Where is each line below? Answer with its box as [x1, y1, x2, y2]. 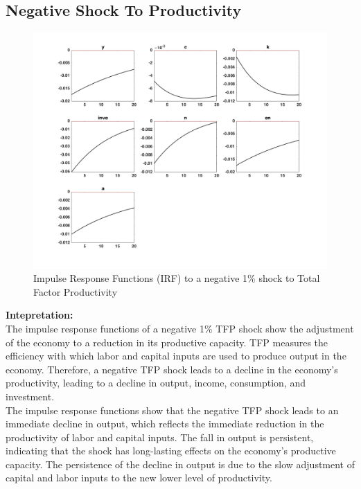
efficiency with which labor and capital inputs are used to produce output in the [6, 348, 346, 363]
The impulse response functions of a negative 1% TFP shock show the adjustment [6, 321, 354, 335]
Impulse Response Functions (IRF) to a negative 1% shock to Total [33, 271, 320, 285]
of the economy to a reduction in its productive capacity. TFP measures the [6, 335, 328, 349]
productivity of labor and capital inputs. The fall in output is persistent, [6, 429, 314, 444]
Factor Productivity [33, 284, 118, 299]
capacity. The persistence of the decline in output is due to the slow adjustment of [6, 456, 355, 471]
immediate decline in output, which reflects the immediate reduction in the [6, 416, 324, 431]
